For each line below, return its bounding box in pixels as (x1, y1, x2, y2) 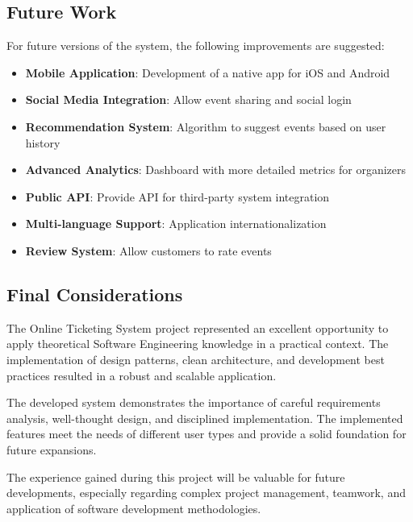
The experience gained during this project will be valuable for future (6, 468, 345, 485)
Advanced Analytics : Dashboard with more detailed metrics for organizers (25, 161, 407, 178)
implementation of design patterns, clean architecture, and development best (6, 350, 385, 367)
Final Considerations (6, 281, 183, 306)
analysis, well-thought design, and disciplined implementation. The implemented (6, 409, 403, 426)
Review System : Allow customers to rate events (25, 242, 272, 259)
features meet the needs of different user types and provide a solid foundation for (6, 425, 407, 442)
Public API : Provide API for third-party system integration (25, 188, 330, 205)
